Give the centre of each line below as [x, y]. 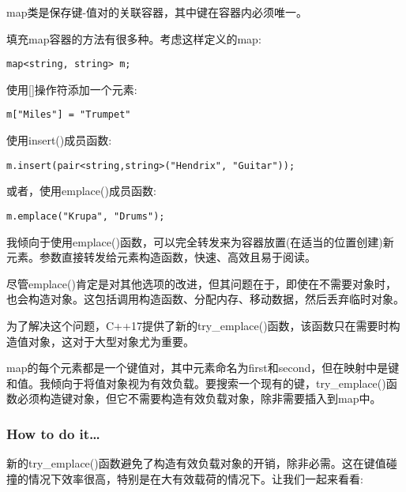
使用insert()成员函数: [59, 140]
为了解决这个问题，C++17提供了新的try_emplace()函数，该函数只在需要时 [198, 325]
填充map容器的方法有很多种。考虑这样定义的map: [134, 38]
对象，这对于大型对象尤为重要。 [111, 341]
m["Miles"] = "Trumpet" [69, 115]
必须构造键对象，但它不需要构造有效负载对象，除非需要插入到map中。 [199, 398]
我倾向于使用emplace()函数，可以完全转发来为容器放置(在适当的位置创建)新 [200, 241]
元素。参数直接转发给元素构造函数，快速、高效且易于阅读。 [161, 257]
